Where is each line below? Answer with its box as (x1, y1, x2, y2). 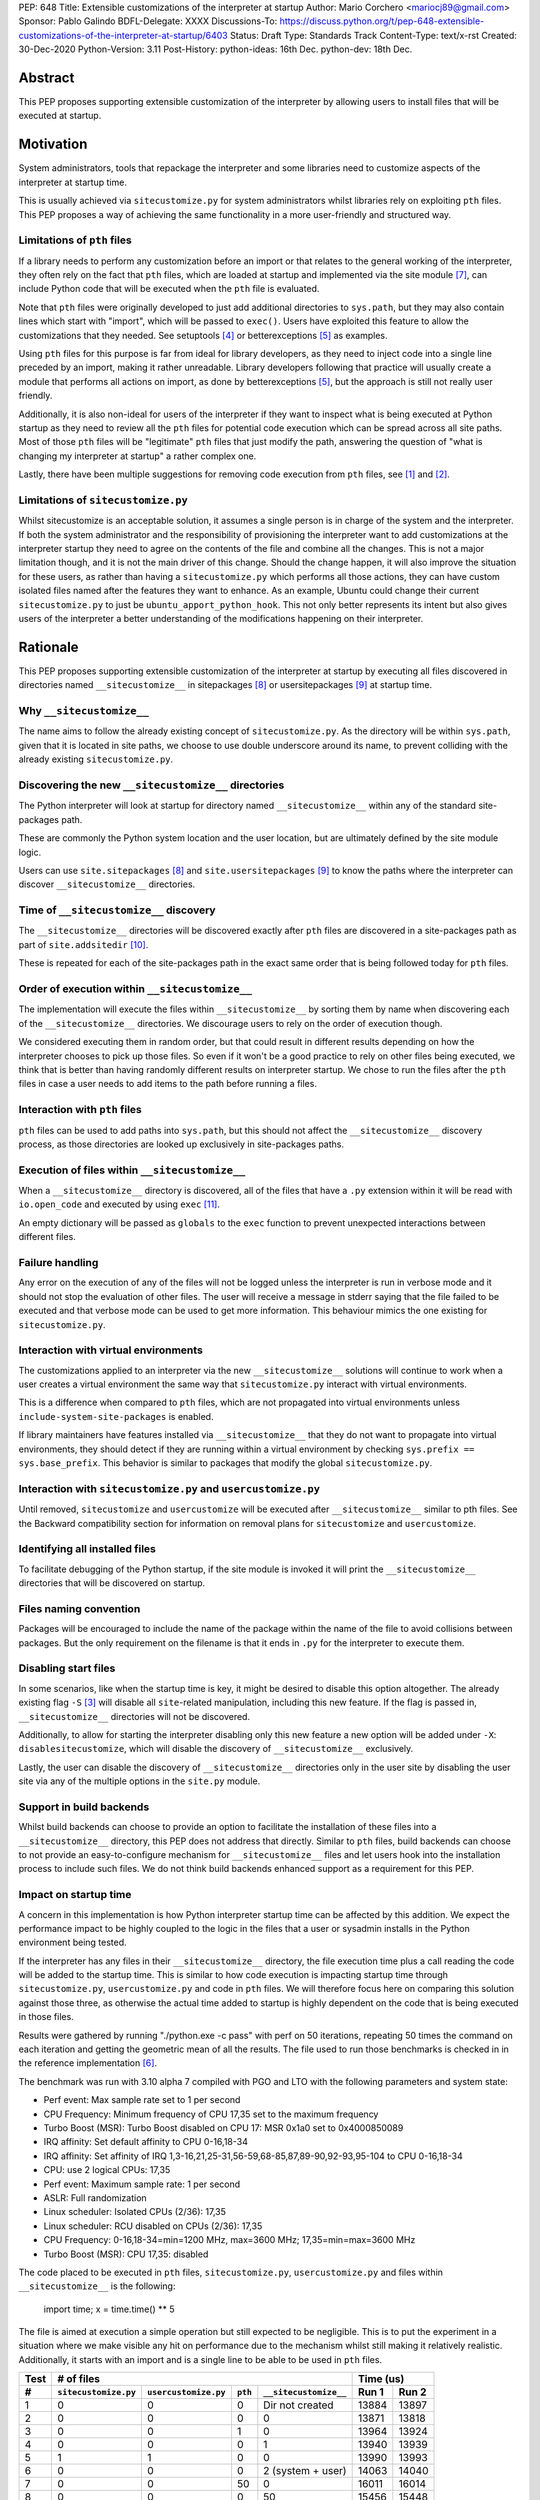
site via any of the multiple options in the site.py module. (18, 1775, 261, 1787)
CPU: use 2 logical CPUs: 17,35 (43, 2164, 171, 2176)
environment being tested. (18, 1936, 127, 1949)
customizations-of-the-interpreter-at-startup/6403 (18, 29, 229, 41)
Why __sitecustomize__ (18, 704, 150, 718)
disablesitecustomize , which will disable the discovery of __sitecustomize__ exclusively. (18, 1743, 414, 1755)
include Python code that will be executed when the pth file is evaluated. (18, 283, 320, 295)
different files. (18, 1231, 77, 1243)
